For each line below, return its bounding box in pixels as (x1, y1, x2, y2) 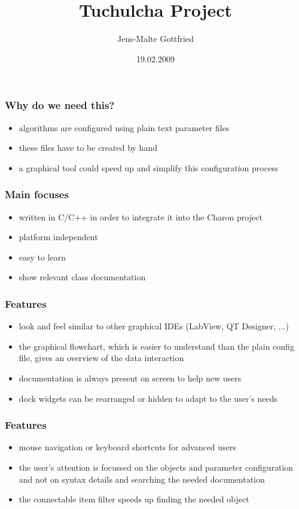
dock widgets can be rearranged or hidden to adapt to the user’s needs (19, 392, 277, 404)
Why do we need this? (5, 98, 115, 113)
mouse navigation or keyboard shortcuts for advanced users (19, 441, 236, 453)
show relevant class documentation (19, 271, 146, 283)
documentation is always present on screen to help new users (19, 371, 242, 384)
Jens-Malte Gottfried (117, 32, 194, 45)
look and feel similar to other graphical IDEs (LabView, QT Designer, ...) (19, 320, 289, 332)
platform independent (19, 231, 98, 243)
